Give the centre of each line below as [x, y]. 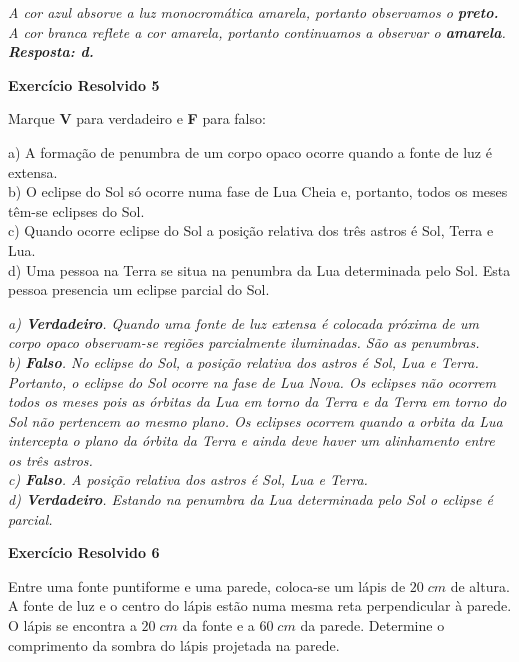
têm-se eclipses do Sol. [76, 210]
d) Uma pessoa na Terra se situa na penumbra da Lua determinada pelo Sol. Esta [259, 269]
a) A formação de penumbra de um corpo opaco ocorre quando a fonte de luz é [250, 151]
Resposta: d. [51, 51]
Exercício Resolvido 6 [84, 552]
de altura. [480, 585]
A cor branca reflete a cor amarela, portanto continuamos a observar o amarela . [257, 31]
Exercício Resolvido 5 [84, 84]
